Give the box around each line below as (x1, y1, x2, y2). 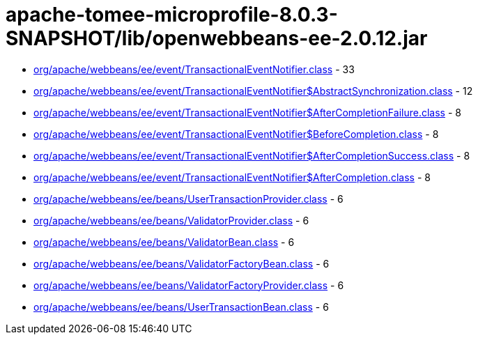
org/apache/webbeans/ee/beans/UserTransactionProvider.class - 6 (33, 192, 344, 205)
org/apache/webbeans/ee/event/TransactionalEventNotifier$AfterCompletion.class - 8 (33, 171, 431, 183)
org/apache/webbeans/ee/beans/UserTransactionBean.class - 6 (33, 300, 329, 313)
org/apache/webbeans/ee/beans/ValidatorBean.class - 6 (33, 235, 295, 248)
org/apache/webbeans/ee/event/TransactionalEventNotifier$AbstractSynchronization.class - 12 (33, 84, 473, 97)
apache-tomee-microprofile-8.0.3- (6, 3, 338, 26)
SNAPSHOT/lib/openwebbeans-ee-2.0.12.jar (6, 26, 428, 50)
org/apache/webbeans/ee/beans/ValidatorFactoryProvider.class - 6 (33, 279, 344, 291)
